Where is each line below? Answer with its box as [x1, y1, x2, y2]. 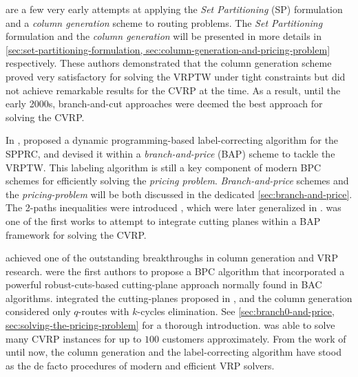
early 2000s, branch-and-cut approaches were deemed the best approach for [6, 96, 323, 111]
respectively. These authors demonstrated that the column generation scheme [6, 56, 332, 70]
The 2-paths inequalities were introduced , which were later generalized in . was [6, 200, 341, 215]
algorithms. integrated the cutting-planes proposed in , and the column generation [6, 290, 352, 305]
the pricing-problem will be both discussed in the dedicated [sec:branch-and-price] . [6, 186, 352, 201]
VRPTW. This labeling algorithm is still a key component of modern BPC [6, 160, 322, 174]
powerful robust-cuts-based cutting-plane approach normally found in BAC [6, 277, 322, 292]
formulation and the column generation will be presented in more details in [6, 29, 322, 43]
